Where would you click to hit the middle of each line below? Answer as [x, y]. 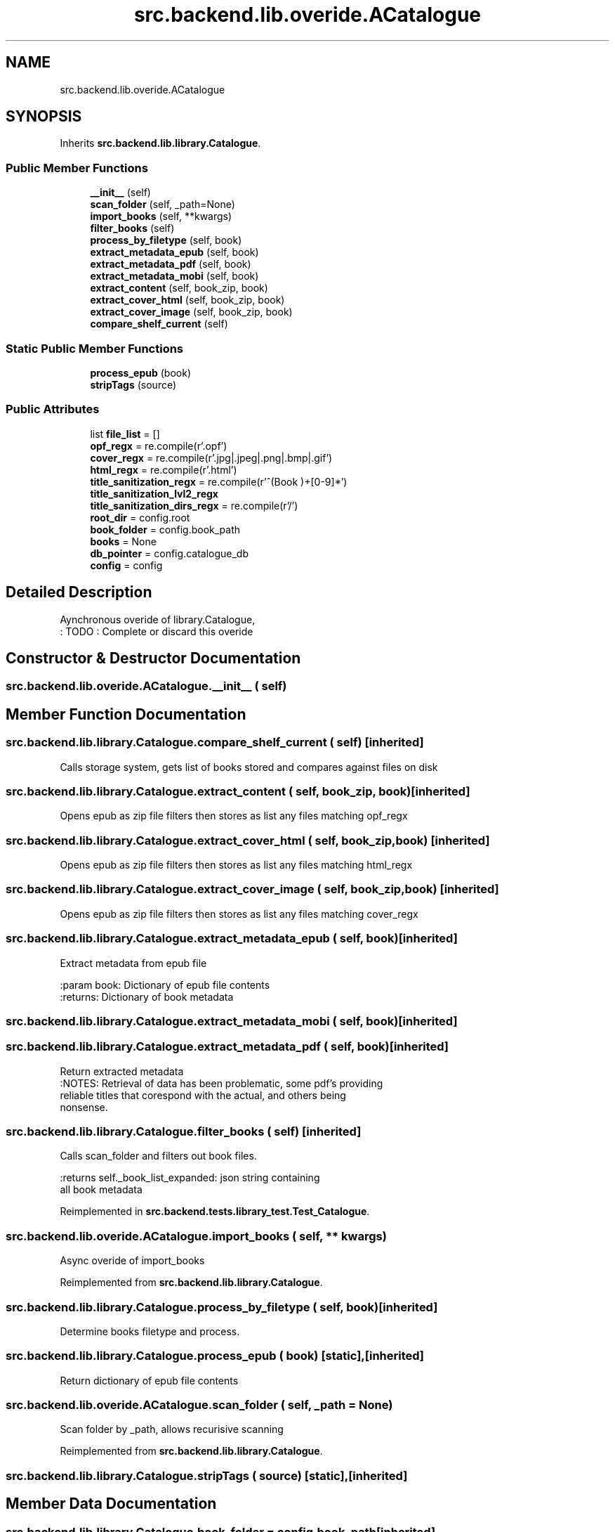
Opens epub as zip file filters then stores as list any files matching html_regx [236, 865]
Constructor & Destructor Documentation [153, 658]
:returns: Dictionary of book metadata [147, 997]
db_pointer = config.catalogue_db [169, 553]
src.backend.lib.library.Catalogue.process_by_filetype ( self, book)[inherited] [222, 1307]
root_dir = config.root [140, 517]
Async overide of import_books [132, 1261]
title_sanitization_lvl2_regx [154, 493]
